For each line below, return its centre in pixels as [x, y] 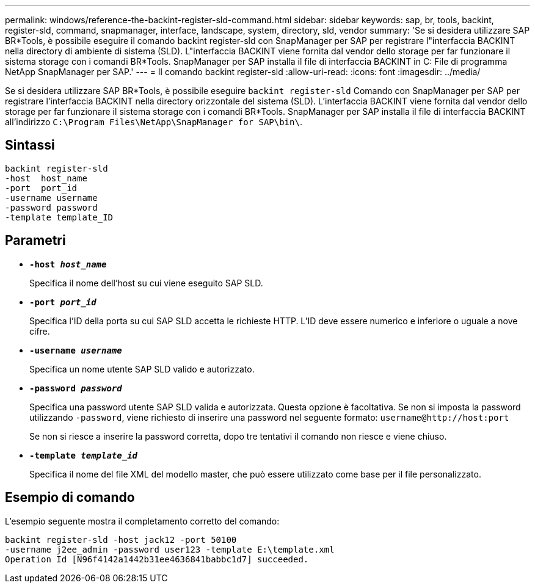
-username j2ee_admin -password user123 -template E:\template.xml [170, 549]
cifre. [40, 331]
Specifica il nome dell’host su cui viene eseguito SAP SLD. [146, 283]
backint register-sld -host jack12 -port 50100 [121, 539]
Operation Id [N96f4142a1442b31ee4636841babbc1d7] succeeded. [157, 559]
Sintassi [30, 145]
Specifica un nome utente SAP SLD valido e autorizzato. [142, 369]
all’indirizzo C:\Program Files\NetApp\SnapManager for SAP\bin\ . [154, 122]
